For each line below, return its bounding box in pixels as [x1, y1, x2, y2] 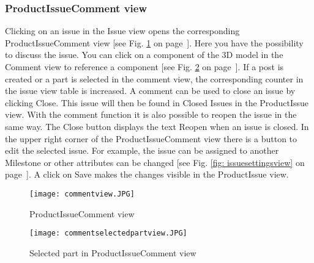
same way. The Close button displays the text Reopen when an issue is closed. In [5, 120, 309, 132]
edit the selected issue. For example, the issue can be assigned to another [5, 144, 279, 157]
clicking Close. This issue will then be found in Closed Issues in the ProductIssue [5, 96, 309, 109]
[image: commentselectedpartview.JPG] [29, 229, 187, 238]
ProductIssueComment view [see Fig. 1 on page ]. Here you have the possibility [5, 36, 304, 49]
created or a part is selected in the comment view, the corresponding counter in [5, 72, 304, 85]
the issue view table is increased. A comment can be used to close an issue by [5, 84, 296, 97]
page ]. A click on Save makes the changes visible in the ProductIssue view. [5, 168, 289, 181]
